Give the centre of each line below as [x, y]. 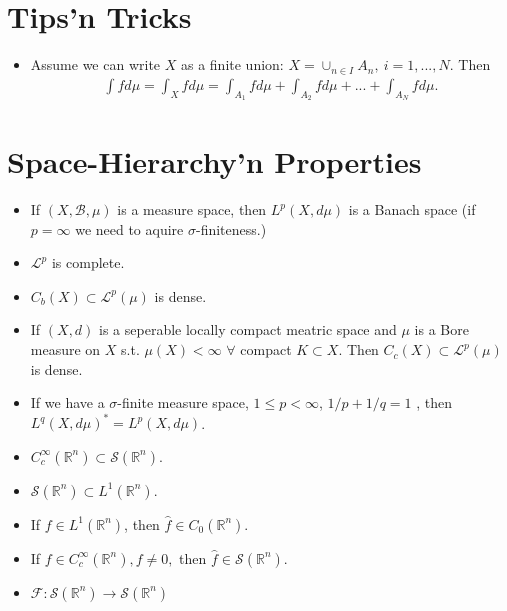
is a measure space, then [192, 209]
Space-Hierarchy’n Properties [214, 161]
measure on [65, 349]
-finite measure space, [183, 402]
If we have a [67, 402]
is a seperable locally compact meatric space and [248, 329]
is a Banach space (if [412, 209]
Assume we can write [95, 64]
